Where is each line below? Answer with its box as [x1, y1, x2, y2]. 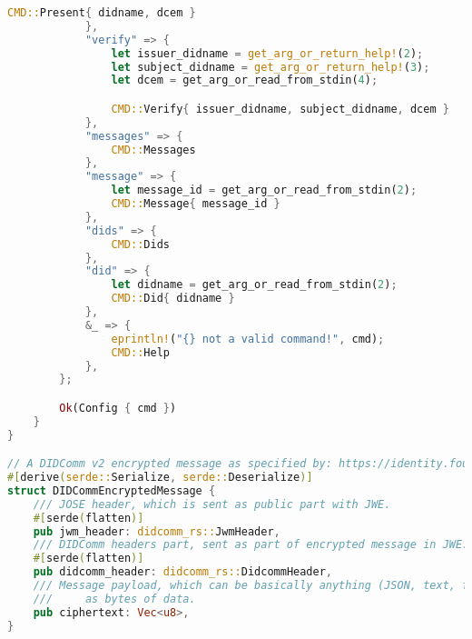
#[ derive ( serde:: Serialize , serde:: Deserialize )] [7, 471, 313, 484]
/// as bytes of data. [33, 592, 196, 605]
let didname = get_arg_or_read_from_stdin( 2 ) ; [111, 278, 398, 292]
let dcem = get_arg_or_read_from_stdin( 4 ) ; [111, 74, 379, 87]
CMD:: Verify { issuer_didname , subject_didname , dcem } [111, 102, 449, 115]
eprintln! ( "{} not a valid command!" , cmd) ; [111, 332, 385, 345]
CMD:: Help [111, 345, 170, 359]
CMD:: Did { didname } [111, 292, 235, 305]
